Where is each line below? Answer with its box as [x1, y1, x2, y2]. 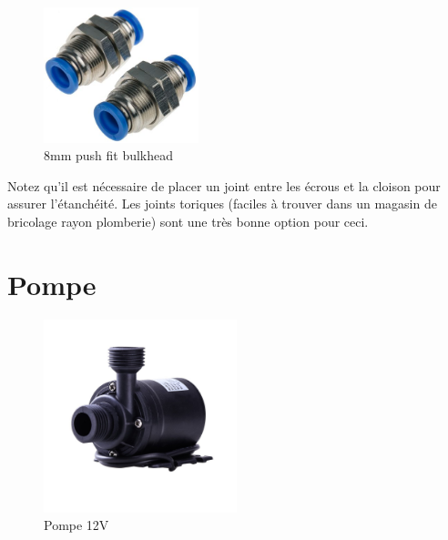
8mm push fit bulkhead [44, 146, 174, 165]
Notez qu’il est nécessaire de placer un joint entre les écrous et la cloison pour [7, 176, 441, 195]
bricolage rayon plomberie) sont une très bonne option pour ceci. [7, 211, 369, 230]
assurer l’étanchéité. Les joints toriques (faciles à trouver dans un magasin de [7, 194, 437, 213]
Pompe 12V [44, 515, 109, 535]
